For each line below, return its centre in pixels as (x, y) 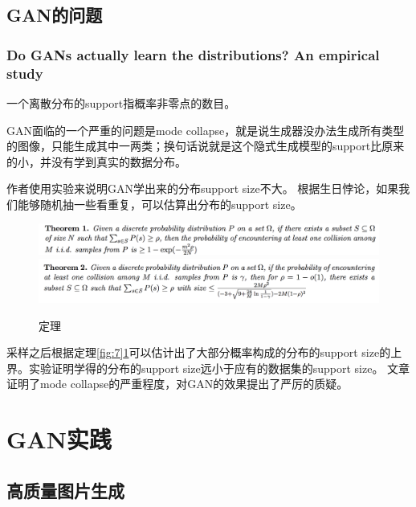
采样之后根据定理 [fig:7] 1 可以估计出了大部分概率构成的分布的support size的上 (204, 352)
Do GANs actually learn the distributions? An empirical (193, 54)
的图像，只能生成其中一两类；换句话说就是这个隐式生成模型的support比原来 (206, 146)
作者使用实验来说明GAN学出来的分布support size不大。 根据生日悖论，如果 (203, 188)
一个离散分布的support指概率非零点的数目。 (121, 102)
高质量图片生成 (65, 490)
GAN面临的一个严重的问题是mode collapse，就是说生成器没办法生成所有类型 (206, 130)
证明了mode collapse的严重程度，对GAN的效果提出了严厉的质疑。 (177, 384)
